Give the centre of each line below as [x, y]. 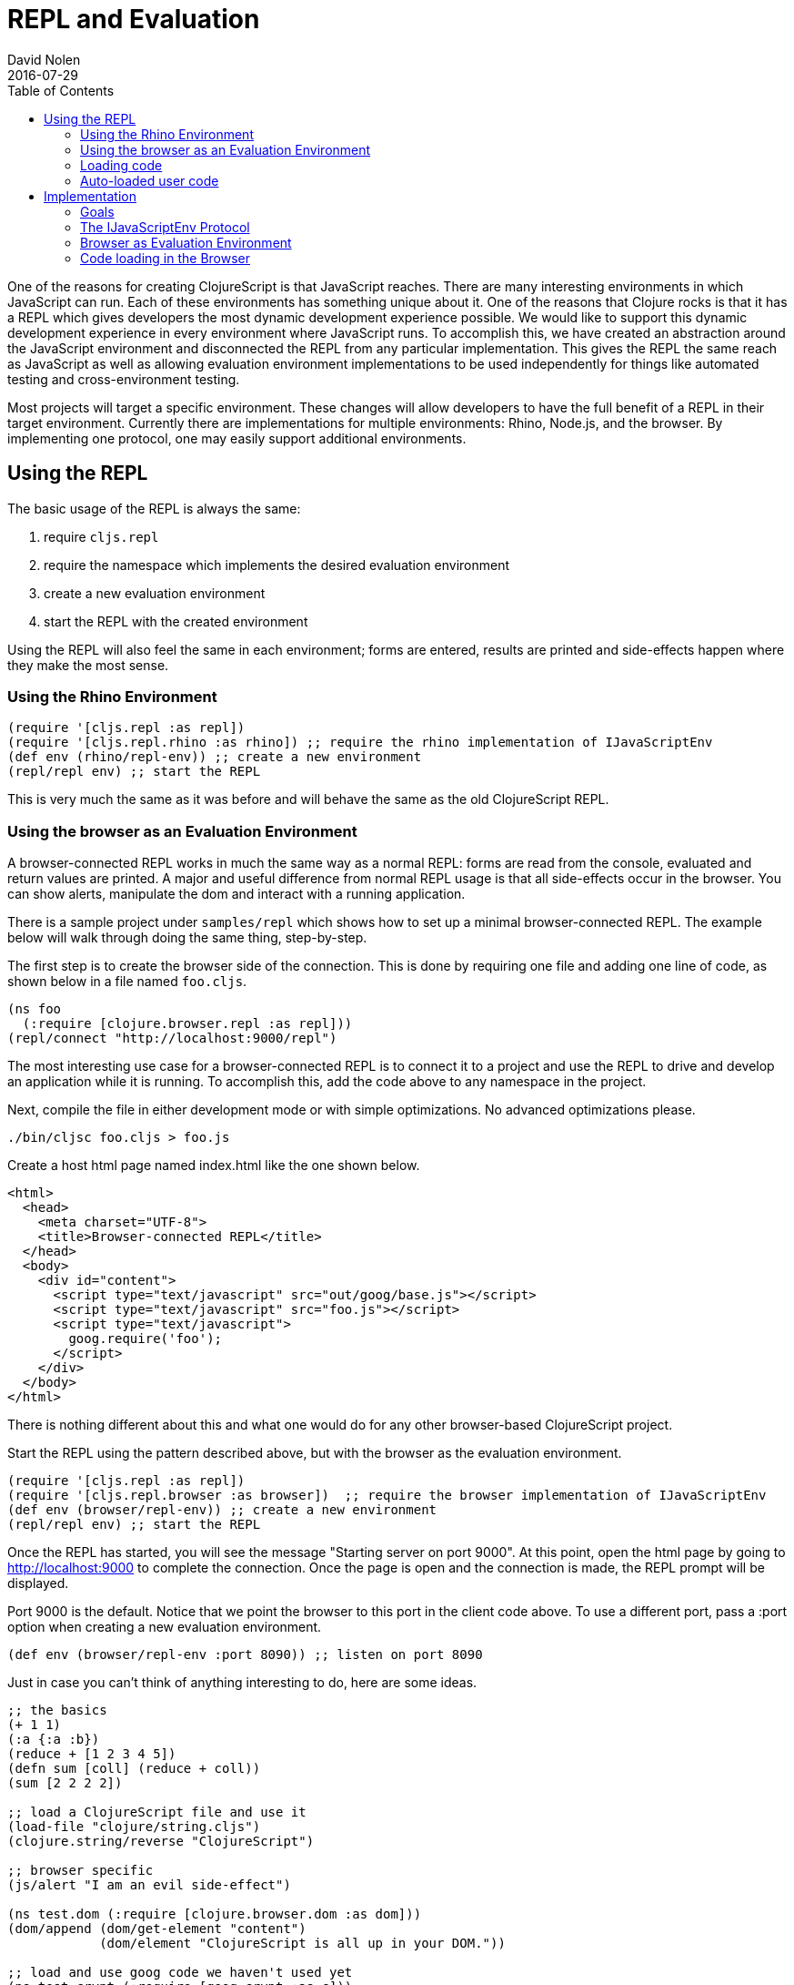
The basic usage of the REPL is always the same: [154, 508]
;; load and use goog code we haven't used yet [180, 1973]
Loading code [121, 165]
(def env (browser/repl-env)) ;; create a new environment [222, 1510]
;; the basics [57, 1710]
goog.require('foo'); [146, 1339]
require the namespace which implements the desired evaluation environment [277, 565]
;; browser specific [80, 1871]
